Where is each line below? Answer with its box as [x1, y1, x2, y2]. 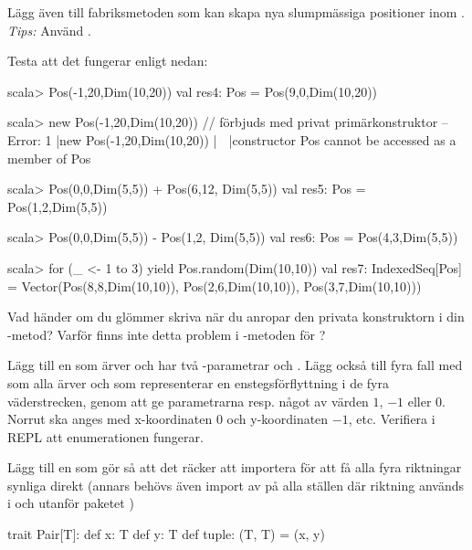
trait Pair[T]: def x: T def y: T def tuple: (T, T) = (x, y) [7, 524, 325, 544]
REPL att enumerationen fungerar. [7, 427, 204, 446]
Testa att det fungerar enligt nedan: [7, 51, 208, 70]
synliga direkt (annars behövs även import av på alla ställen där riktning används [7, 475, 464, 494]
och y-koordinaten [226, 409, 329, 428]
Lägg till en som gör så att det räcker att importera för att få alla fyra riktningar [7, 458, 462, 477]
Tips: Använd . [7, 20, 91, 39]
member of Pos [7, 148, 91, 167]
